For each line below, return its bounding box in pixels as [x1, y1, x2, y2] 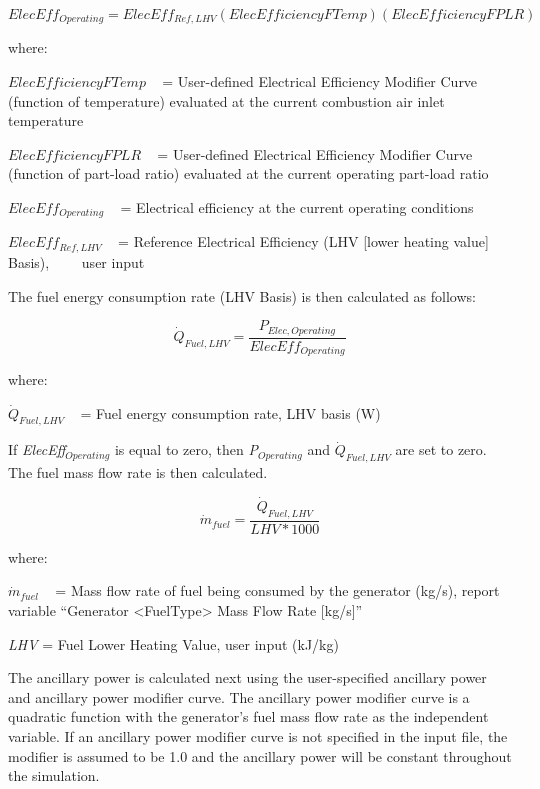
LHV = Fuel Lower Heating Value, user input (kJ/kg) [8, 633, 339, 654]
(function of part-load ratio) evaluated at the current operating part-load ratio [8, 163, 489, 184]
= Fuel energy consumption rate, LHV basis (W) [80, 402, 381, 423]
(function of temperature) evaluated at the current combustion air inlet [8, 90, 445, 111]
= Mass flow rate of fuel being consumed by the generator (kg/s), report [55, 580, 500, 601]
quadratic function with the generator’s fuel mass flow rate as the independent [8, 706, 489, 727]
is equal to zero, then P [114, 439, 258, 460]
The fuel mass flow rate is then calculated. [8, 462, 268, 483]
